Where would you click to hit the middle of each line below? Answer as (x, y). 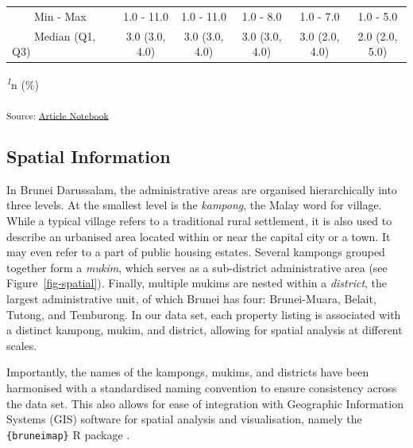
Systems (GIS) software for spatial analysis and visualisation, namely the (184, 419)
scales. (22, 345)
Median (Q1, (65, 35)
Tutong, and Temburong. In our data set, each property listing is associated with (204, 314)
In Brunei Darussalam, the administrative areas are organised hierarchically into (202, 189)
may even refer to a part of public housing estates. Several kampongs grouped (196, 252)
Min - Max (60, 16)
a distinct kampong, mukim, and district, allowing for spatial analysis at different (205, 330)
